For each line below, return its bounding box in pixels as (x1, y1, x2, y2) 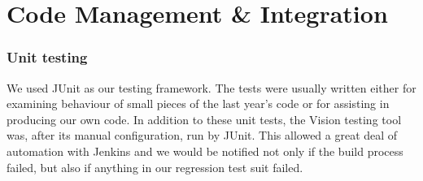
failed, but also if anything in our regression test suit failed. (7, 158, 303, 175)
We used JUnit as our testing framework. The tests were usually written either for (7, 79, 416, 96)
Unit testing (7, 47, 88, 67)
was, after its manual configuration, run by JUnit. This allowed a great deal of (7, 127, 398, 144)
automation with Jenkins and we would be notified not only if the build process (7, 142, 403, 159)
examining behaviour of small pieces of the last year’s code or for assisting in (7, 95, 390, 112)
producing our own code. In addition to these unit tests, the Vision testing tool (7, 110, 402, 127)
